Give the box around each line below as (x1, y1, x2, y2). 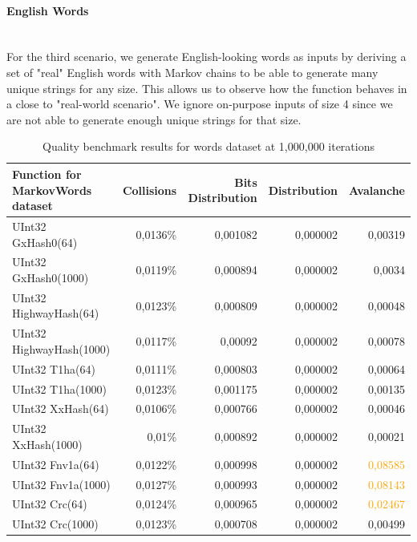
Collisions (122, 181, 177, 198)
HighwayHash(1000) (12, 340, 111, 357)
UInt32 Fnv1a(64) (12, 455, 99, 472)
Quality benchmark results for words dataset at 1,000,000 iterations (43, 138, 374, 155)
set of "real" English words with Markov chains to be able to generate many (6, 63, 379, 80)
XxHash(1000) (12, 435, 83, 452)
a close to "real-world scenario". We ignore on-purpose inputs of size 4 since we (6, 95, 393, 112)
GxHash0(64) (12, 233, 78, 250)
